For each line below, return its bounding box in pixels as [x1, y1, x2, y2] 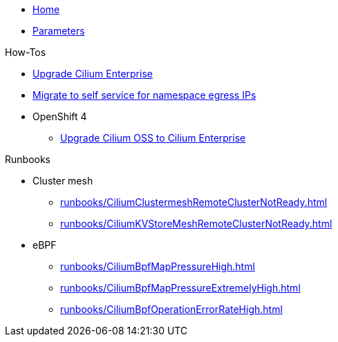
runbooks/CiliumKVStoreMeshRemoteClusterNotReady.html [60, 218, 332, 229]
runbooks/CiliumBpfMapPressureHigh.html [60, 260, 255, 272]
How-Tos [5, 46, 46, 58]
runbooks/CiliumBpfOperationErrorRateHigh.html [60, 303, 283, 315]
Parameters [32, 25, 85, 37]
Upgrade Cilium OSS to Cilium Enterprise [60, 132, 246, 144]
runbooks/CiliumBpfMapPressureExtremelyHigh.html [60, 282, 301, 294]
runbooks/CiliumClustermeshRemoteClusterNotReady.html [60, 196, 328, 208]
